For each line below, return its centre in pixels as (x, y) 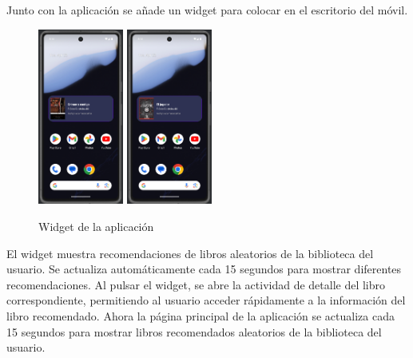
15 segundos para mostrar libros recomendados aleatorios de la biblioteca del (194, 331)
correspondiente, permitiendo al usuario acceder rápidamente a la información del (206, 300)
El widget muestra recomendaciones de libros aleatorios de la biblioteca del (190, 253)
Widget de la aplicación (96, 226)
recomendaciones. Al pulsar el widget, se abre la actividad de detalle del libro (196, 284)
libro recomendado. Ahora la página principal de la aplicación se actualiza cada (201, 315)
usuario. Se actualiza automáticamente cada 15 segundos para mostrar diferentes (204, 269)
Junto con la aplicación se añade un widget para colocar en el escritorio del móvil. (207, 10)
